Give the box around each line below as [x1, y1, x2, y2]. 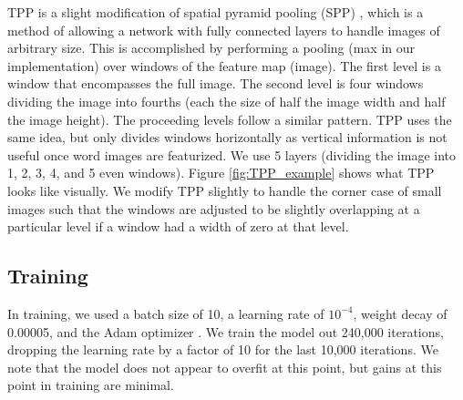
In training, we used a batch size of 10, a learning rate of [7, 303, 324, 323]
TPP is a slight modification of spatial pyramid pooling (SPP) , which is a [7, 3, 424, 21]
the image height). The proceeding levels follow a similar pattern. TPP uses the [7, 109, 452, 128]
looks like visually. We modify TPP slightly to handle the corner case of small [7, 180, 442, 200]
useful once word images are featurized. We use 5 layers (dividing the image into [7, 145, 456, 164]
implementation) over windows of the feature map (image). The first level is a [7, 56, 441, 75]
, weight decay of [353, 303, 448, 323]
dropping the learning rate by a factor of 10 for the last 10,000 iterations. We [7, 340, 438, 359]
